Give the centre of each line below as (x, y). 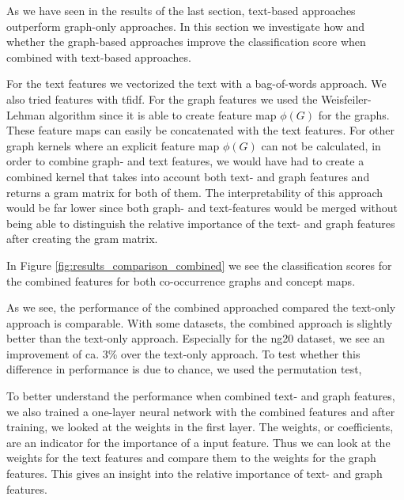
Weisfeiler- (346, 98)
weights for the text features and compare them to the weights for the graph (191, 458)
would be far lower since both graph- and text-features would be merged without (202, 208)
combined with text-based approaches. (99, 57)
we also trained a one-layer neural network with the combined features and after (201, 411)
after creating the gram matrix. (82, 239)
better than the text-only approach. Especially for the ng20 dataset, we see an (196, 338)
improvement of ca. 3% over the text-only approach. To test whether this (183, 353)
